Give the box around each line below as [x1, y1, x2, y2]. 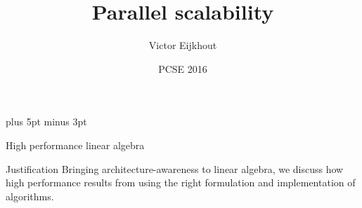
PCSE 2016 [158, 61, 207, 76]
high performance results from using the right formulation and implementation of [6, 175, 356, 190]
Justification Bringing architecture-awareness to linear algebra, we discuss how [6, 161, 344, 176]
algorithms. [6, 188, 54, 203]
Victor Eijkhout [148, 38, 217, 53]
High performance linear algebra [6, 137, 145, 152]
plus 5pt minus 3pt [6, 114, 87, 129]
